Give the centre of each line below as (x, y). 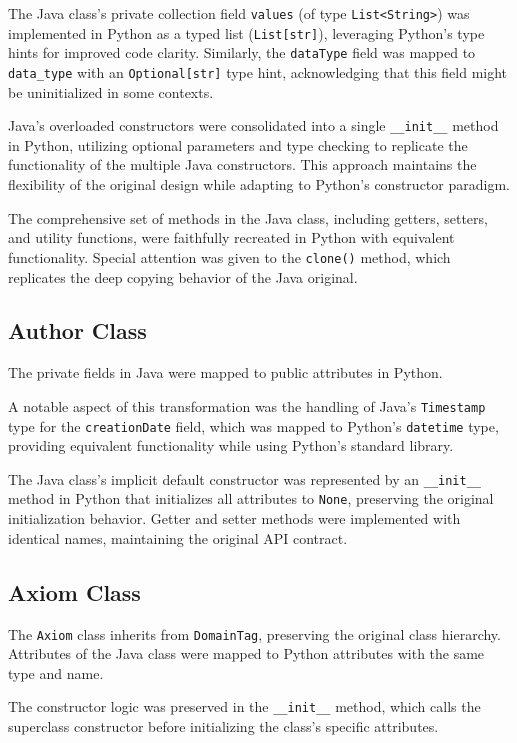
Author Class (77, 330)
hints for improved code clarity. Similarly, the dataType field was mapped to (242, 52)
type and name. (56, 672)
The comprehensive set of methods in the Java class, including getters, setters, (248, 217)
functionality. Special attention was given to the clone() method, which (229, 256)
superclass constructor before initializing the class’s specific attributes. (223, 726)
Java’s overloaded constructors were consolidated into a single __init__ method (253, 125)
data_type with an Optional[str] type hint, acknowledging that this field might (258, 71)
